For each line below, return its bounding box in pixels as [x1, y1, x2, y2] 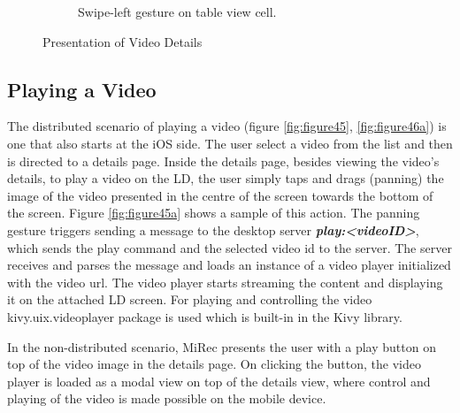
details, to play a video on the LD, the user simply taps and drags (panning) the [7, 169, 444, 187]
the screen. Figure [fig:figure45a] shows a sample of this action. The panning [7, 203, 420, 222]
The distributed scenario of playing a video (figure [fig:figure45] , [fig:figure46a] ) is [7, 117, 447, 135]
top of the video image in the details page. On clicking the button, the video [7, 355, 421, 373]
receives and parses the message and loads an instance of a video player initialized [7, 256, 451, 274]
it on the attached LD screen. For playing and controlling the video [7, 290, 372, 309]
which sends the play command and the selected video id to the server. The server [7, 238, 452, 256]
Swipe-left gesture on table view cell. [78, 3, 277, 20]
